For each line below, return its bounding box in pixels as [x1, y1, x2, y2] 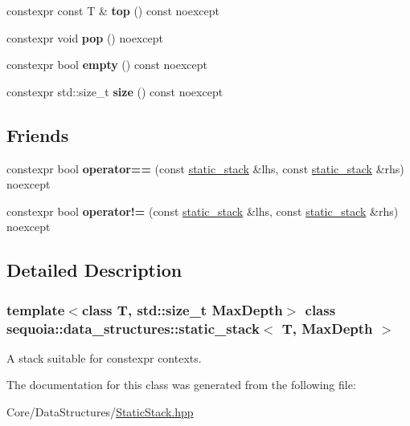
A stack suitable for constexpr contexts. [6, 349, 202, 366]
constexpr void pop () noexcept [6, 29, 163, 46]
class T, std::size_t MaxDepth [81, 299, 283, 319]
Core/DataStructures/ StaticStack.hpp [6, 404, 194, 420]
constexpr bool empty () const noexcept [6, 56, 207, 73]
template [6, 299, 65, 319]
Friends [6, 122, 69, 147]
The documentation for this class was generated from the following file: [6, 376, 356, 393]
